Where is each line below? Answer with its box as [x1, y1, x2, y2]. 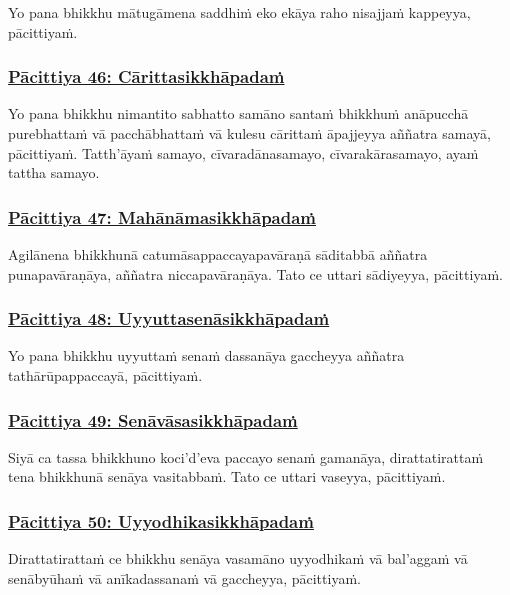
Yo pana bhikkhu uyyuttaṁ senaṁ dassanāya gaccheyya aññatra [8, 345, 405, 366]
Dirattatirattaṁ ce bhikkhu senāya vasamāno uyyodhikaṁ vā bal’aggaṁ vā [8, 548, 468, 569]
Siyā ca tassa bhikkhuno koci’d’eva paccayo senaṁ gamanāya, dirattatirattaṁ [8, 446, 484, 467]
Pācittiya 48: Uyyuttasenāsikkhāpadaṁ [8, 306, 330, 331]
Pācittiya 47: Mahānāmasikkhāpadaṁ [8, 204, 317, 229]
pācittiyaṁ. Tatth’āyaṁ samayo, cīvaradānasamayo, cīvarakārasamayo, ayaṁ [8, 142, 479, 163]
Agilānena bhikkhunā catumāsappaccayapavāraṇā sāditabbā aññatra [8, 244, 428, 264]
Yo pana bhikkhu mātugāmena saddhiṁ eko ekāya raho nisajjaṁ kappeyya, [8, 2, 471, 22]
